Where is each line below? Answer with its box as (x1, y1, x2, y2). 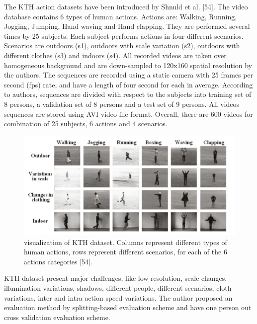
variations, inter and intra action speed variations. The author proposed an (4, 292, 233, 303)
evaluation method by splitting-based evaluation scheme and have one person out (4, 302, 252, 313)
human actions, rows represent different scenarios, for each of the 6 (24, 246, 227, 257)
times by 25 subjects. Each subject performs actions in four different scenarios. (4, 30, 244, 41)
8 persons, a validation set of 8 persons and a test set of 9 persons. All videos (4, 98, 239, 109)
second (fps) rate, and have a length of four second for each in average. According (4, 79, 253, 89)
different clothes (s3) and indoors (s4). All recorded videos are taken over (4, 50, 227, 60)
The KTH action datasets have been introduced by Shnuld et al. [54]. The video (4, 1, 248, 11)
